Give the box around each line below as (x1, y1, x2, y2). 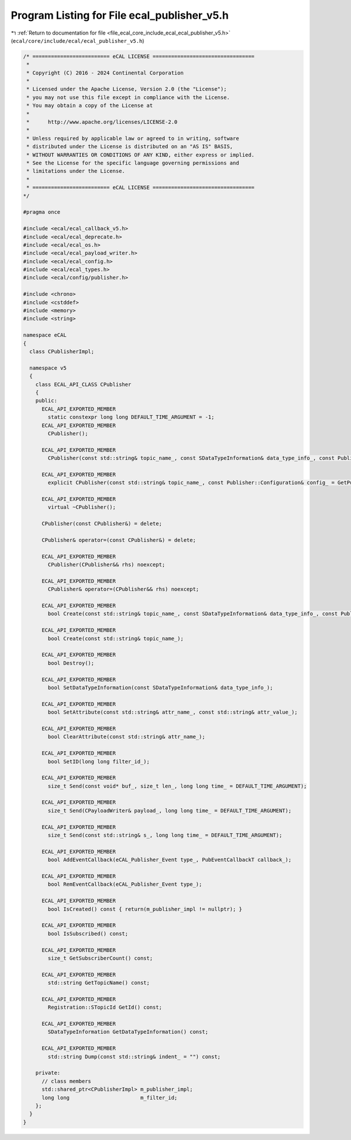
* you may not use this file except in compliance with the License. (26, 94, 230, 101)
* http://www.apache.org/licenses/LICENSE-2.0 (26, 119, 178, 125)
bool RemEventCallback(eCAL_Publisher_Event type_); (47, 881, 202, 888)
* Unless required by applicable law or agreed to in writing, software (26, 135, 239, 142)
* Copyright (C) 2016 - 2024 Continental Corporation (26, 69, 184, 76)
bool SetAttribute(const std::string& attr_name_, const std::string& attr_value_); (47, 709, 298, 716)
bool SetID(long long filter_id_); (47, 758, 150, 764)
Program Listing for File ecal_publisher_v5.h (11, 9, 229, 22)
